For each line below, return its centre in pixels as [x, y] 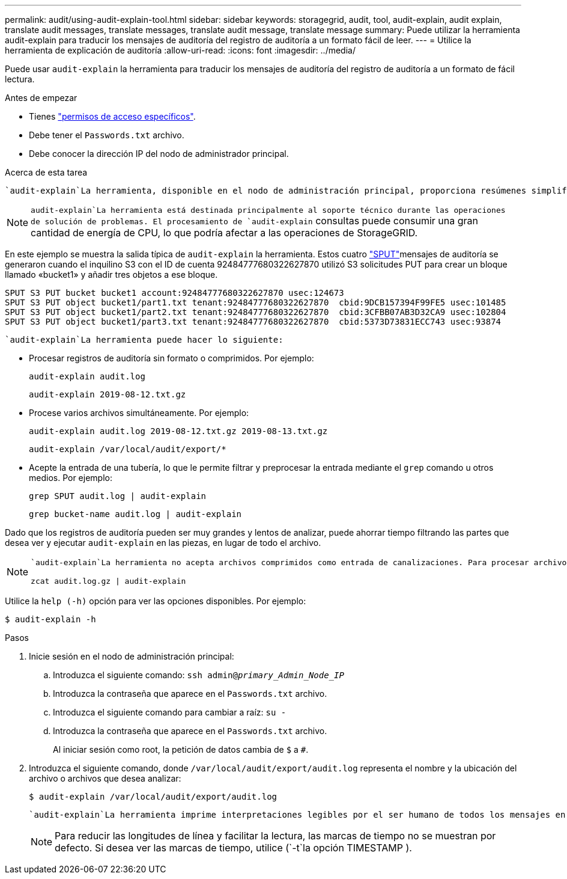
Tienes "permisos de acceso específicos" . [112, 116]
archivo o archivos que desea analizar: [105, 778]
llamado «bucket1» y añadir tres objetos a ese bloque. [111, 274]
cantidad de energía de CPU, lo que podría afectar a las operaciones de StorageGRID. [224, 233]
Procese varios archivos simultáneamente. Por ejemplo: [139, 413]
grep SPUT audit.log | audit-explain [118, 496]
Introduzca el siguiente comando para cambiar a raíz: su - [170, 712]
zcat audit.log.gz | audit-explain [108, 581]
